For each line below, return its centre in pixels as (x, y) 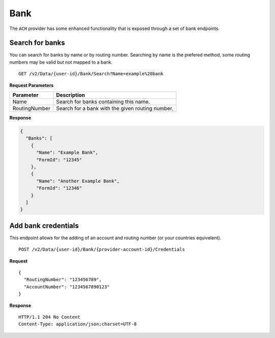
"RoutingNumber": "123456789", (63, 280)
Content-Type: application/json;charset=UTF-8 (78, 324)
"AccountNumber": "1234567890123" (67, 287)
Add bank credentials (44, 225)
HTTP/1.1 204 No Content (49, 317)
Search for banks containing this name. (103, 102)
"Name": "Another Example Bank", (78, 181)
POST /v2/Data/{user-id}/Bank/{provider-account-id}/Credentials (102, 250)
